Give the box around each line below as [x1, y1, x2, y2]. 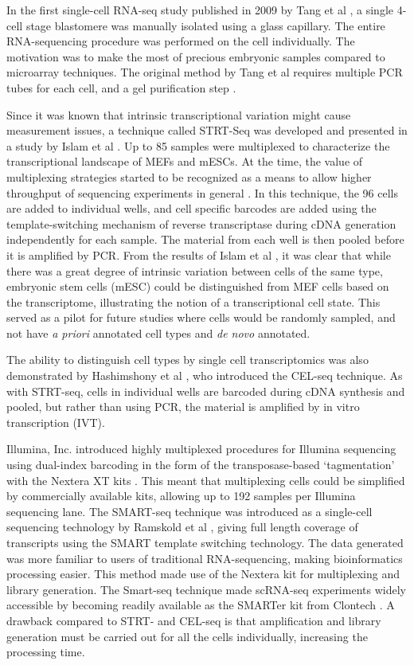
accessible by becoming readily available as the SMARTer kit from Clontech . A [6, 597, 395, 613]
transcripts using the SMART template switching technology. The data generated [6, 534, 404, 550]
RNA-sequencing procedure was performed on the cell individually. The [6, 33, 355, 49]
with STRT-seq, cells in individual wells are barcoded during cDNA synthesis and [6, 382, 405, 399]
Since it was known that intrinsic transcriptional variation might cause [6, 106, 351, 123]
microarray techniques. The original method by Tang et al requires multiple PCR [6, 64, 403, 80]
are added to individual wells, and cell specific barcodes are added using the [6, 200, 377, 217]
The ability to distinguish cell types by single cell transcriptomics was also [6, 351, 369, 368]
